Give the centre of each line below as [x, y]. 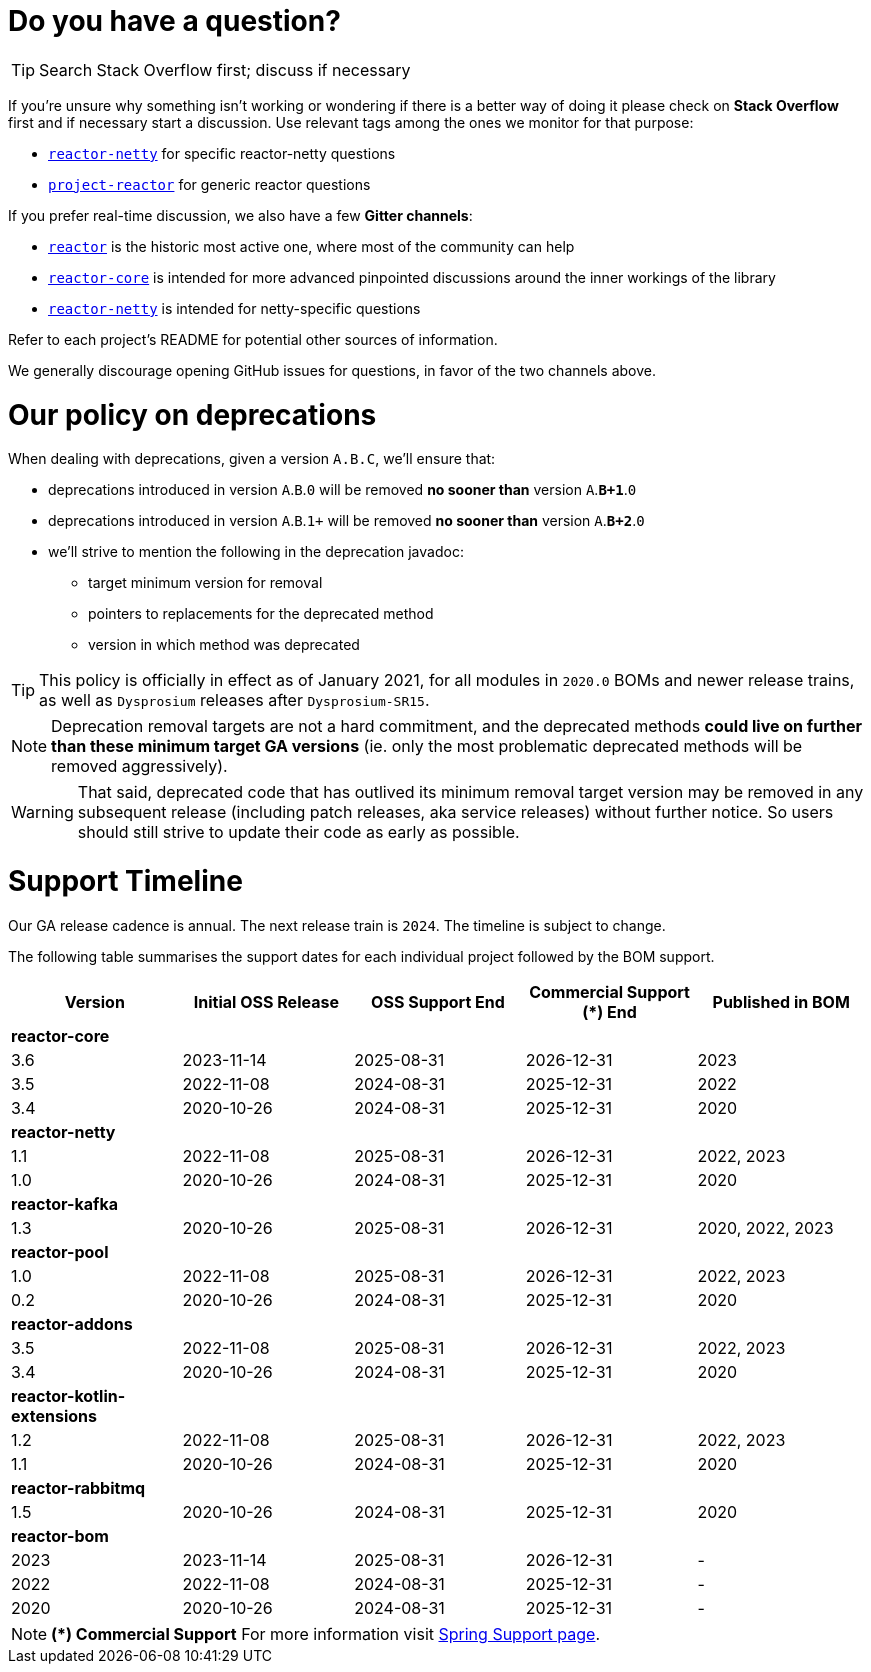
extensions [54, 1415]
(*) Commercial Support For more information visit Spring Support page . [325, 1633]
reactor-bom [60, 1535]
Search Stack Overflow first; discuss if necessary [225, 69]
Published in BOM [781, 1001]
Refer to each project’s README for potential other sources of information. [253, 339]
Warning [42, 812]
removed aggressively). [139, 766]
